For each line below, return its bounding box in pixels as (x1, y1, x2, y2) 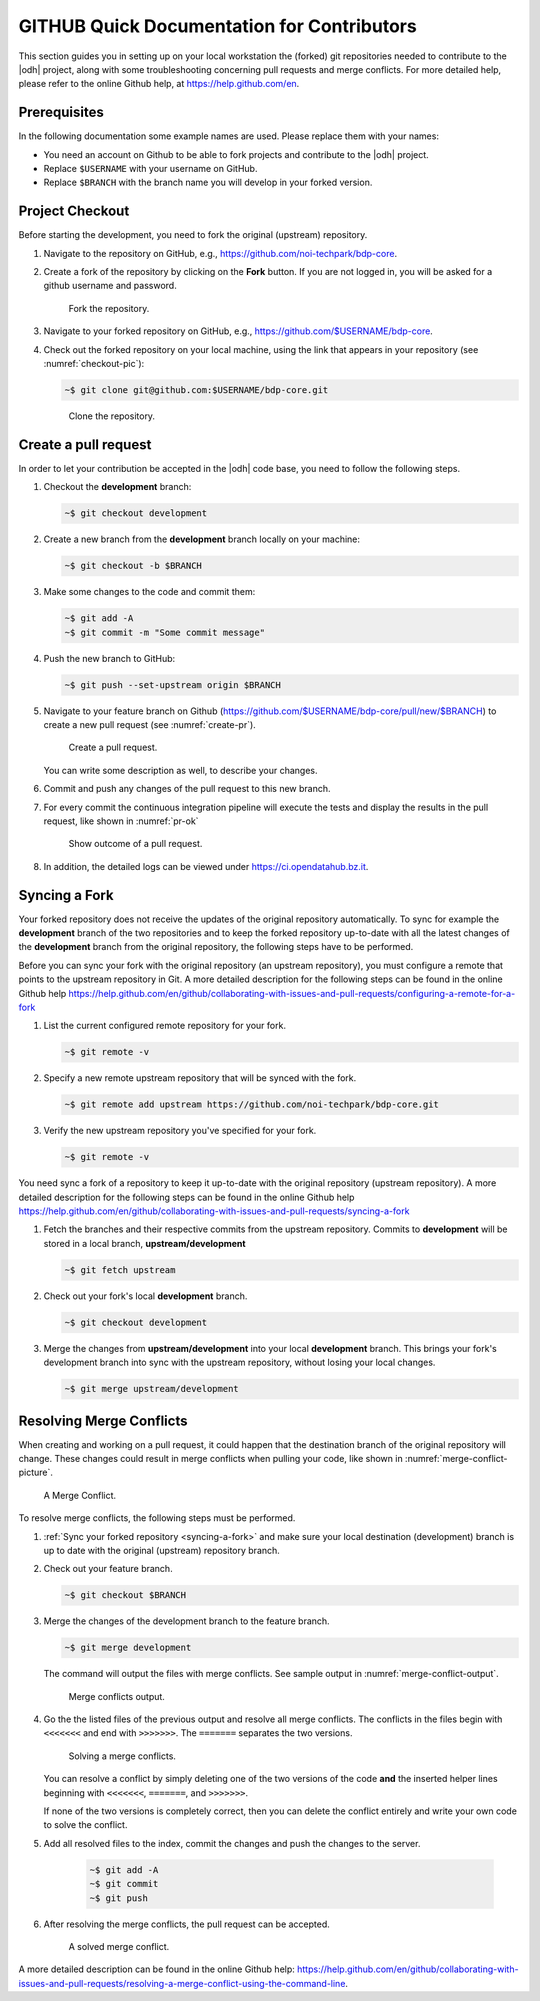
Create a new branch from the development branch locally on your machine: (43, 533, 360, 545)
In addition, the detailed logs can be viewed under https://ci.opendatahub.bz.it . (43, 860, 369, 872)
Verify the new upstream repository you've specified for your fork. (43, 1125, 317, 1137)
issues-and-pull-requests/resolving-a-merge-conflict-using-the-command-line (18, 1977, 346, 1989)
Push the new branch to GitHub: (43, 652, 176, 664)
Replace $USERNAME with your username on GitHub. (43, 163, 258, 175)
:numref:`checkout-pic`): (43, 358, 145, 370)
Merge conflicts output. (68, 1690, 165, 1702)
